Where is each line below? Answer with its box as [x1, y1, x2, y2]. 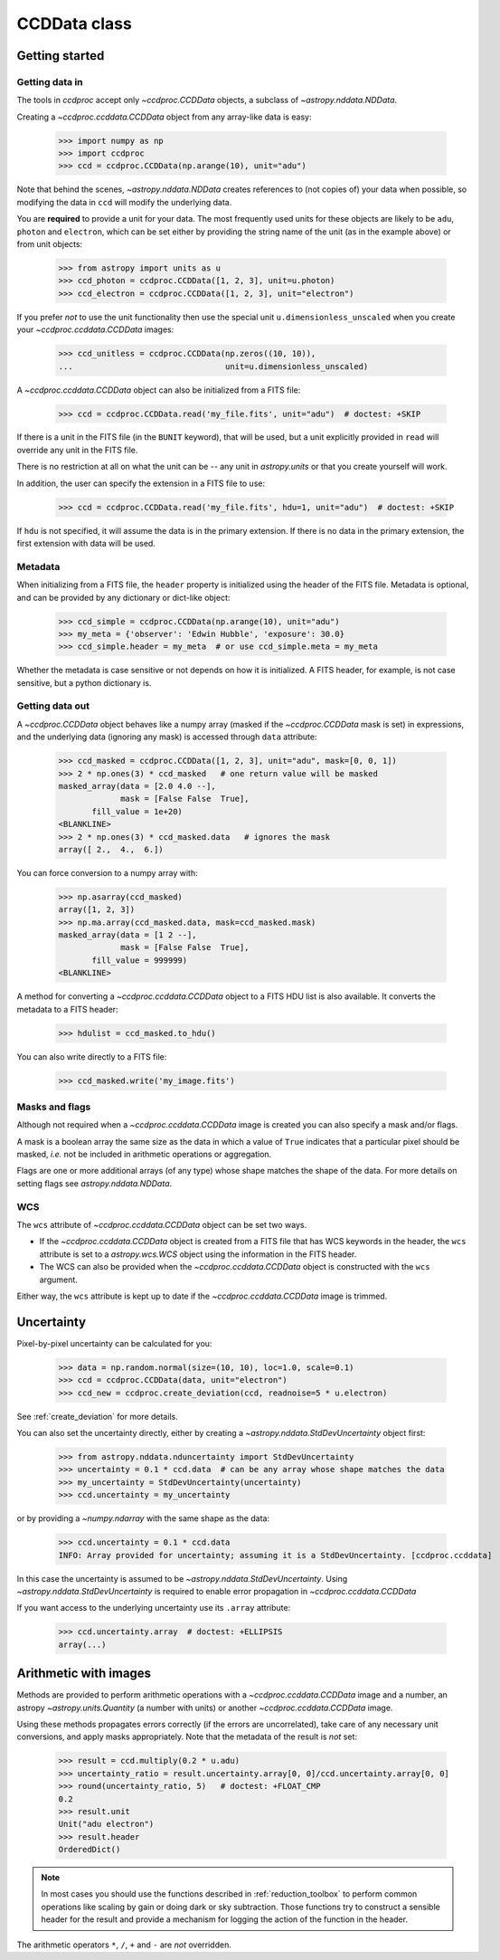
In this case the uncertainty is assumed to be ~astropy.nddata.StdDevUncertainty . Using [16, 1573, 348, 1584]
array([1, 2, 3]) [58, 905, 136, 915]
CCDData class [16, 14, 133, 33]
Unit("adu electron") [58, 1819, 155, 1830]
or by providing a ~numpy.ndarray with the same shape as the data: [16, 1513, 270, 1524]
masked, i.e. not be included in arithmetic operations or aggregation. [16, 1149, 272, 1160]
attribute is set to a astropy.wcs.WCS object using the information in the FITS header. [39, 1249, 357, 1260]
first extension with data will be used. [16, 538, 156, 549]
